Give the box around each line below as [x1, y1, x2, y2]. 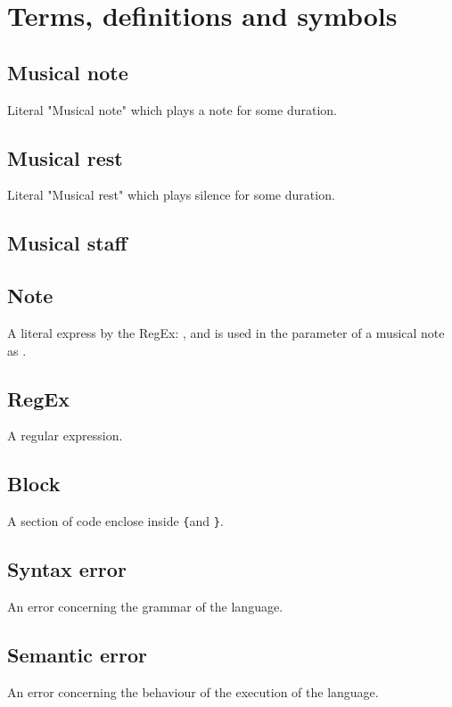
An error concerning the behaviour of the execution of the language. [7, 682, 379, 701]
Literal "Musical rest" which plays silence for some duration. [7, 185, 335, 204]
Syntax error [7, 555, 127, 583]
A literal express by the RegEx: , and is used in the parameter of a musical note [7, 323, 445, 341]
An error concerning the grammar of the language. [7, 597, 284, 615]
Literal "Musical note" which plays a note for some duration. [7, 100, 337, 119]
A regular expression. [7, 426, 123, 445]
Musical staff [7, 229, 127, 257]
